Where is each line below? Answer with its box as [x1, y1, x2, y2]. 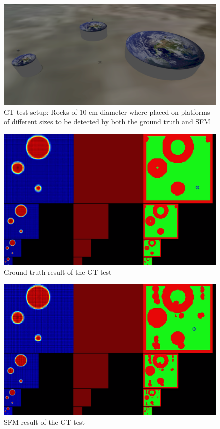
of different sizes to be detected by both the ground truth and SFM [4, 116, 211, 127]
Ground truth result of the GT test [4, 267, 112, 277]
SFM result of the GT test [4, 417, 85, 427]
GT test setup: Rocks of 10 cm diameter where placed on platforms [4, 106, 210, 117]
